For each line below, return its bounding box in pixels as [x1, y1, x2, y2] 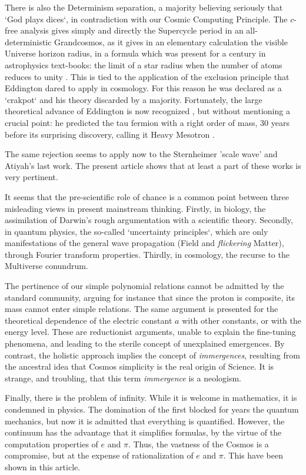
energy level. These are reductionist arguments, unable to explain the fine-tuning [5, 325, 296, 338]
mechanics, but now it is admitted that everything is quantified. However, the [5, 414, 285, 427]
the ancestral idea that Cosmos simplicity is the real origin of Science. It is [5, 360, 274, 373]
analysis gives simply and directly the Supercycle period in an [20, 24, 244, 36]
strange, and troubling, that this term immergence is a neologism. [5, 371, 241, 384]
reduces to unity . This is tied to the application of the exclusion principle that [5, 70, 290, 82]
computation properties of [5, 437, 98, 450]
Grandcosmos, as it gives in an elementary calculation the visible [54, 35, 288, 48]
